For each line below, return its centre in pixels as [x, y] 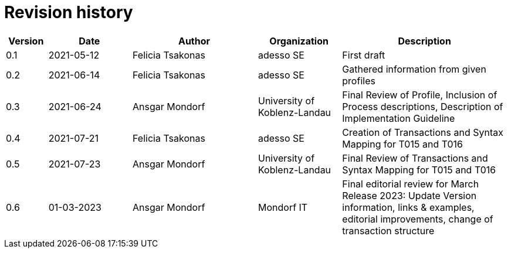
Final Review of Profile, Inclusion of [420, 95]
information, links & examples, [408, 207]
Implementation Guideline [399, 118]
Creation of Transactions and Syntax [423, 132]
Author [194, 41]
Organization [299, 41]
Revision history [69, 12]
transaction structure [388, 230]
